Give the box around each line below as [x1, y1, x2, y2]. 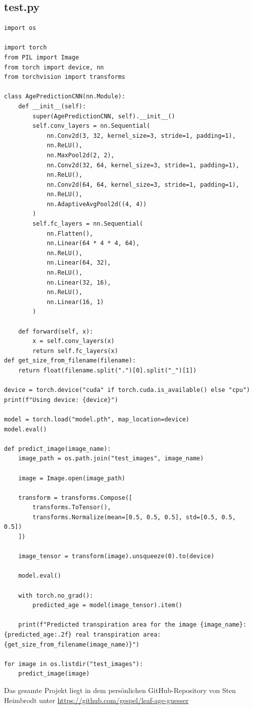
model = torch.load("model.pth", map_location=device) [4, 415, 190, 423]
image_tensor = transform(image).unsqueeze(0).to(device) [18, 553, 215, 560]
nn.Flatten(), [46, 230, 93, 237]
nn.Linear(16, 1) [46, 298, 104, 306]
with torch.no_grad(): [18, 592, 93, 599]
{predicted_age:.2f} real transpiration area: [4, 631, 161, 639]
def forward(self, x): [18, 328, 93, 335]
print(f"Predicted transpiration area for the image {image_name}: [18, 621, 247, 629]
